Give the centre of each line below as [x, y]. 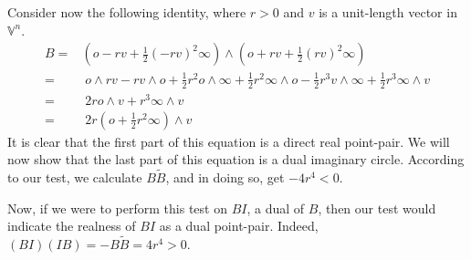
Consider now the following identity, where [127, 12]
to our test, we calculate [75, 177]
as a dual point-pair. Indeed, [239, 226]
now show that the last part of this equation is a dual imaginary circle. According [236, 159]
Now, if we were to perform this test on [117, 208]
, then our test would [377, 208]
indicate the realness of [72, 226]
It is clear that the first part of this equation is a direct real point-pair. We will [229, 141]
